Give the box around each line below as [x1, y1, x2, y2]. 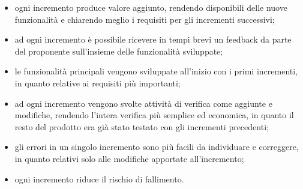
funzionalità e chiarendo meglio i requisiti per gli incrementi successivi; [14, 13, 275, 25]
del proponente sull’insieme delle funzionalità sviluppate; [14, 44, 223, 57]
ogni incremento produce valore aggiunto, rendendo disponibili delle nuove [14, 1, 287, 13]
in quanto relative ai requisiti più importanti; [14, 76, 181, 89]
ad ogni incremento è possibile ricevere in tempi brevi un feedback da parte [14, 33, 292, 46]
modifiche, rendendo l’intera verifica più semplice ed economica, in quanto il [14, 109, 294, 121]
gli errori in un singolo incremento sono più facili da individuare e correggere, [14, 140, 299, 153]
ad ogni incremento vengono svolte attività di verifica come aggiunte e [14, 97, 272, 109]
